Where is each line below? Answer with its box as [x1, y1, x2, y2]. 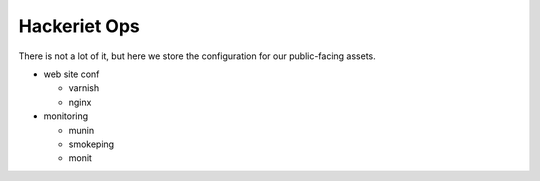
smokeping [68, 138, 115, 150]
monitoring [43, 110, 89, 122]
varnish [68, 82, 100, 94]
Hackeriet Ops [18, 15, 140, 37]
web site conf [43, 68, 100, 80]
